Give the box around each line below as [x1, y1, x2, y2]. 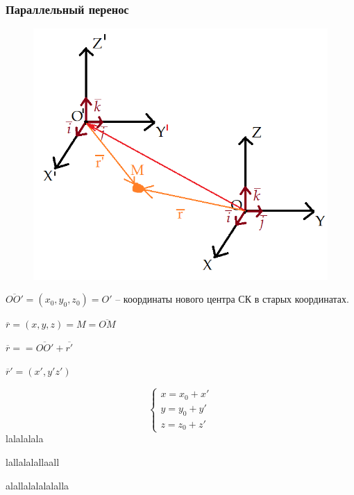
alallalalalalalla [6, 478, 69, 492]
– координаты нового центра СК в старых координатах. [115, 292, 349, 306]
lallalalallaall [6, 455, 60, 469]
